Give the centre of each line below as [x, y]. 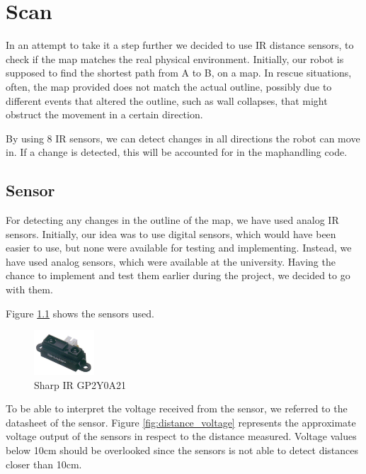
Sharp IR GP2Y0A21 [80, 384]
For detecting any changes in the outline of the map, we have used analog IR [172, 220]
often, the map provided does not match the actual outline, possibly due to [169, 86]
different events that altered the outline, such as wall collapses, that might [167, 100]
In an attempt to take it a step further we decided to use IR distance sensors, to [180, 45]
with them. [29, 289]
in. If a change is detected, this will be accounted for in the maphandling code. [177, 152]
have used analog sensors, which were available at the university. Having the [171, 261]
